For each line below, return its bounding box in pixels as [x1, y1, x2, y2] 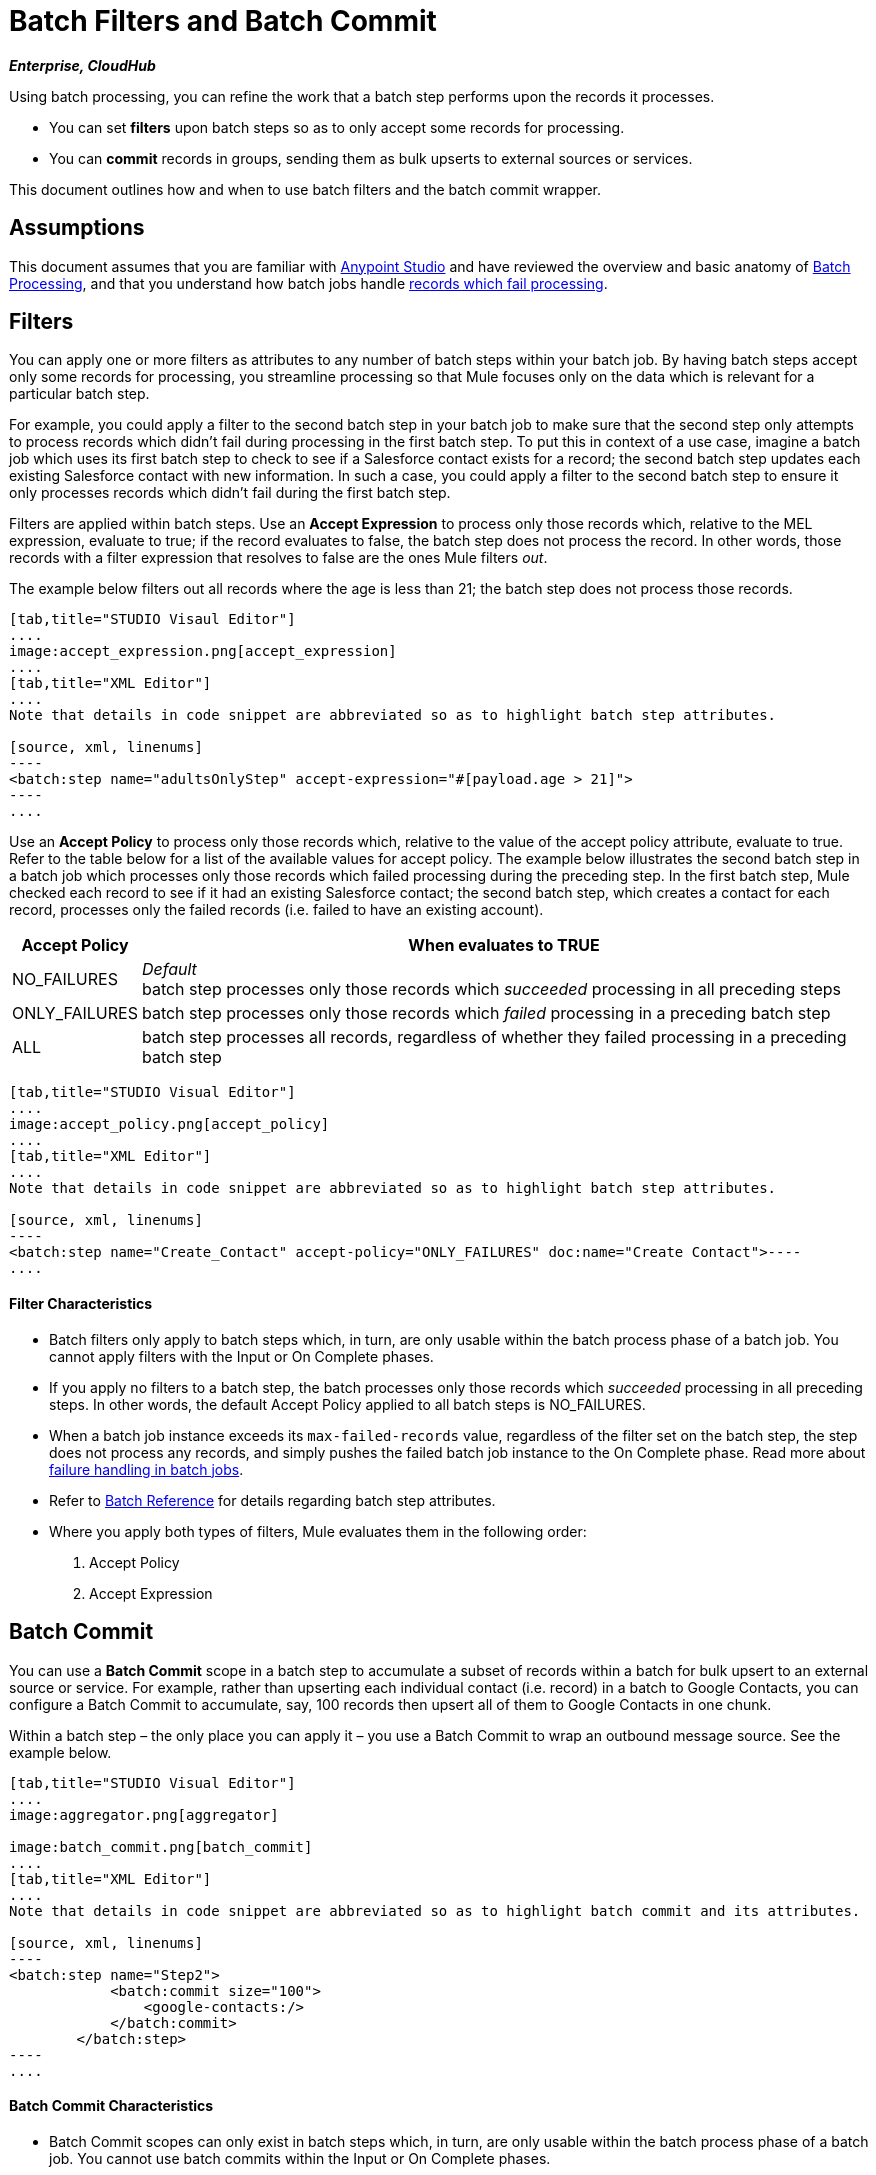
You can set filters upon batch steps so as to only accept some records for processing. [49, 118, 625, 136]
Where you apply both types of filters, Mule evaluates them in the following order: [49, 1522, 587, 1540]
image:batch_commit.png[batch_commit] [9, 1838, 313, 1855]
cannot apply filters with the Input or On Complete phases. [49, 1347, 434, 1365]
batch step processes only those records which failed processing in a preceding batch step [141, 1003, 831, 1024]
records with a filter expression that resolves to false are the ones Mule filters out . [9, 549, 548, 567]
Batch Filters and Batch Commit [9, 4, 437, 38]
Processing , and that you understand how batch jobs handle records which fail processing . [9, 274, 608, 292]
